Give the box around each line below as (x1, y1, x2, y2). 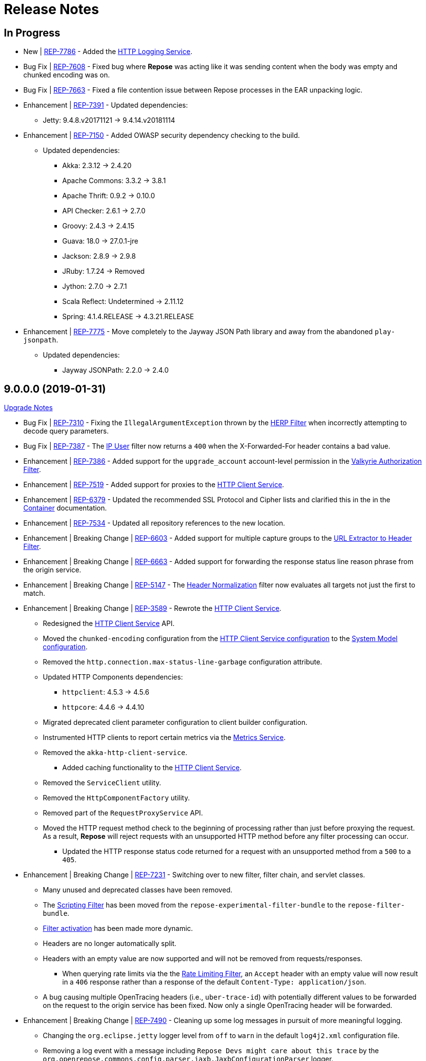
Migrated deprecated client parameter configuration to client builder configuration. (43, 718, 307, 727)
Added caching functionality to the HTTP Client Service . (62, 763, 242, 772)
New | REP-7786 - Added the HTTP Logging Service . (23, 47, 193, 56)
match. (23, 589, 45, 598)
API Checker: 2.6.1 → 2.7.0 (62, 207, 145, 215)
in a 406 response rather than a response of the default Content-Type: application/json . (62, 978, 366, 986)
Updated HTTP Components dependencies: (43, 673, 183, 682)
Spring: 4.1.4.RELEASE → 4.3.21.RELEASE (62, 312, 194, 321)
